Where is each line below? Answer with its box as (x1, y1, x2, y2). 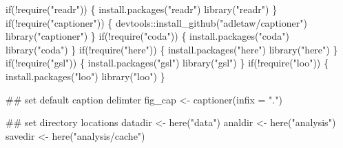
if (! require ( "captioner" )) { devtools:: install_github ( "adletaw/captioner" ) (6, 15, 307, 29)
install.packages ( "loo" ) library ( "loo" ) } (6, 69, 165, 83)
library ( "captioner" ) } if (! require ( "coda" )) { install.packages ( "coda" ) (6, 29, 289, 43)
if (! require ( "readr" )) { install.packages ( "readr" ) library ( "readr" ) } (6, 2, 278, 16)
